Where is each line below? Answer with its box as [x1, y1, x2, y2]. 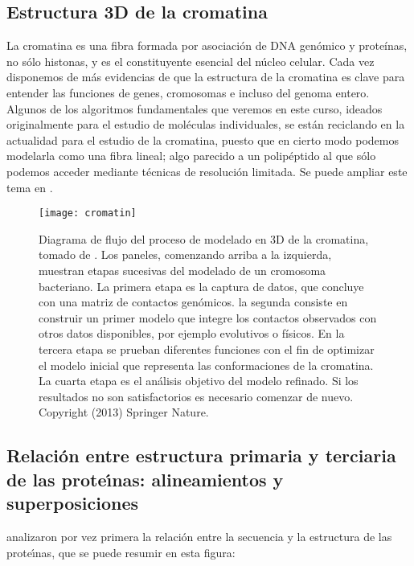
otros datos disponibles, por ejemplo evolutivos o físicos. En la [39, 325, 345, 342]
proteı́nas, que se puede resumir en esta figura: [6, 543, 236, 560]
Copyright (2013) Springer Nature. [39, 404, 209, 420]
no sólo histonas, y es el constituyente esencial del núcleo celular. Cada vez [6, 52, 375, 69]
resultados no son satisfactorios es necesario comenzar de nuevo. [39, 388, 354, 404]
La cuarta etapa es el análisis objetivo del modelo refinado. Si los [39, 372, 359, 389]
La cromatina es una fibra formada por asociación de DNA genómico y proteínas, [6, 37, 408, 54]
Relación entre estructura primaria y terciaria [6, 443, 396, 468]
